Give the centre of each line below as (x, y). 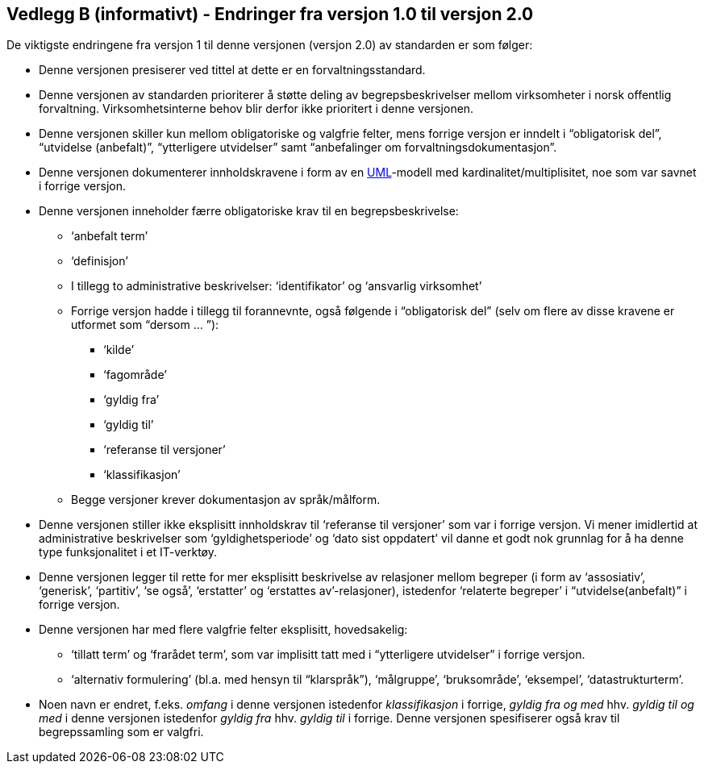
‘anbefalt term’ (110, 236)
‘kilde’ (119, 350)
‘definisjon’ (100, 261)
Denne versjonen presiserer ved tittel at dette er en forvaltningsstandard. (232, 70)
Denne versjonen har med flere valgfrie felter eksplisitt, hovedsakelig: (223, 630)
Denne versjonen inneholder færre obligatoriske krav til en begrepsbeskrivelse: (249, 211)
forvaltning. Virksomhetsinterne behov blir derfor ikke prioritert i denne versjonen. (256, 109)
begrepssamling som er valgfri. (121, 732)
